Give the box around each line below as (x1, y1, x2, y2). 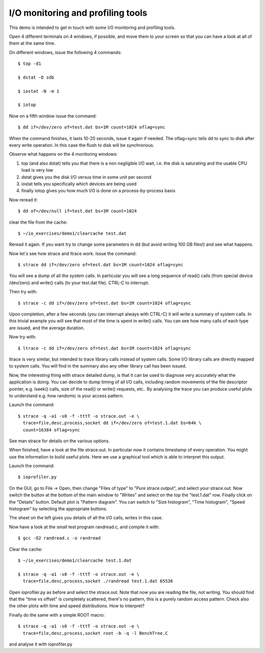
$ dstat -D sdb (18, 74, 54, 80)
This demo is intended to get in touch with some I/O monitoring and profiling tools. (9, 25, 176, 30)
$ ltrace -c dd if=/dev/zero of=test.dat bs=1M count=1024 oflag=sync (18, 345, 191, 351)
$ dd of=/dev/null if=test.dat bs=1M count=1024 (18, 208, 137, 214)
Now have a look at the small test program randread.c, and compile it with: (9, 524, 159, 530)
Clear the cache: (9, 546, 43, 552)
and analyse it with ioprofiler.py (9, 641, 73, 647)
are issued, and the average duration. (9, 325, 85, 331)
